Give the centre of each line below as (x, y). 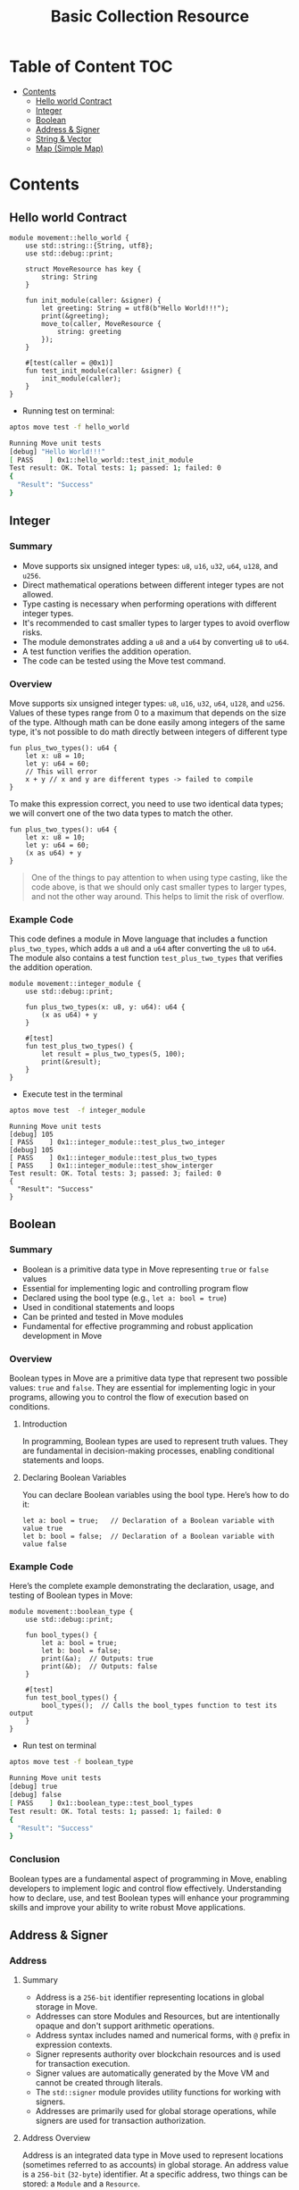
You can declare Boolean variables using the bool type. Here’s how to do (156, 1495)
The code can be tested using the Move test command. (124, 660)
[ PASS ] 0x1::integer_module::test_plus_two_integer (117, 1142)
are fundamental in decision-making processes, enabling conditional (148, 1451)
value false (44, 1544)
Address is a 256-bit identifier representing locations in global (150, 1997)
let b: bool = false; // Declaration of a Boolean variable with (148, 1537)
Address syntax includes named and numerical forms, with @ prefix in (162, 2035)
